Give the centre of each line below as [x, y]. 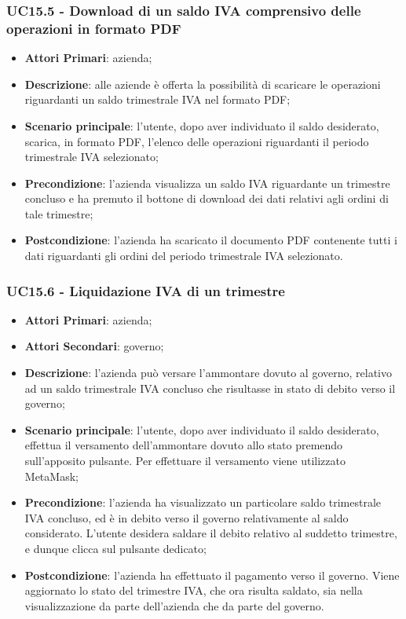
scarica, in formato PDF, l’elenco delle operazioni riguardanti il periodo [197, 141]
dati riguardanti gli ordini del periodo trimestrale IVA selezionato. [184, 256]
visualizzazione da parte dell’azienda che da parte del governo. [174, 605]
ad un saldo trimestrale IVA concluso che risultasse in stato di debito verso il [210, 388]
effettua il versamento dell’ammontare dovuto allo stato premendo [184, 445]
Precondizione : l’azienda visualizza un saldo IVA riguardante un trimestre [207, 183]
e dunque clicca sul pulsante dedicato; [115, 549]
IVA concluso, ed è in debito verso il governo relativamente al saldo [187, 517]
